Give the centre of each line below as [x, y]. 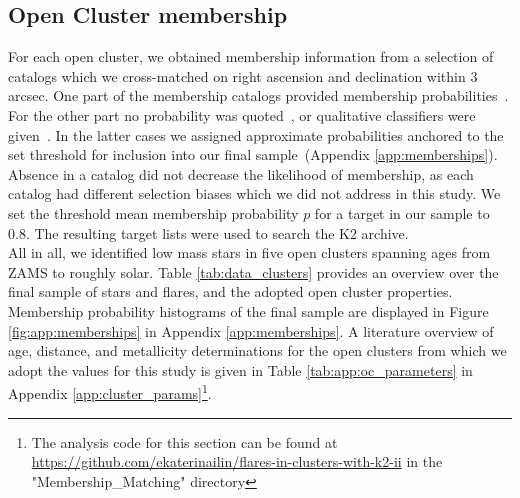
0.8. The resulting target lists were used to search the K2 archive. [208, 232]
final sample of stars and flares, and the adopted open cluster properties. [230, 291]
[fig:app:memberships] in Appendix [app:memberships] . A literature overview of [251, 330]
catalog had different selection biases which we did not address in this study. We [254, 193]
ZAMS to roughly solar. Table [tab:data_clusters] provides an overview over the [253, 271]
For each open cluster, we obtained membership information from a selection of [251, 56]
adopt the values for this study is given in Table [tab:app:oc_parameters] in [240, 369]
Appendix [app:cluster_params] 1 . [110, 391]
